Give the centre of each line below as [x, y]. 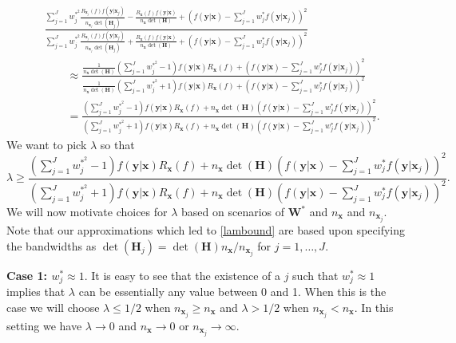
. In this [374, 307]
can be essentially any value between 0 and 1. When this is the [232, 292]
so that [117, 144]
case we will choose [53, 307]
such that [315, 275]
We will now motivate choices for [87, 211]
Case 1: [27, 275]
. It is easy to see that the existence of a [182, 275]
